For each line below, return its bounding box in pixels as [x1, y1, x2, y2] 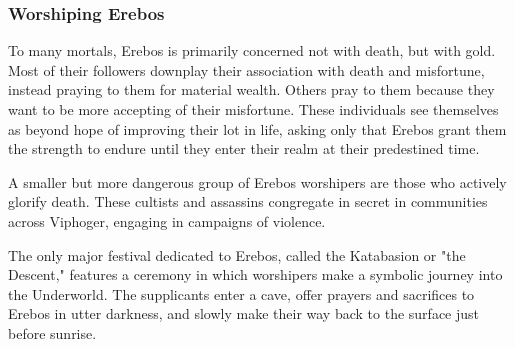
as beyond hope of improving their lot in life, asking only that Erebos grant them [8, 118, 507, 139]
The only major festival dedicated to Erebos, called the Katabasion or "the [8, 244, 466, 265]
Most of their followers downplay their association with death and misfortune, [8, 59, 485, 80]
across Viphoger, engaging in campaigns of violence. [8, 210, 326, 231]
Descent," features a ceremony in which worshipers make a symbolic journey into [8, 264, 503, 285]
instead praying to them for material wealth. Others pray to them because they [8, 79, 495, 100]
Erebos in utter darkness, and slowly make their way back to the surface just [8, 303, 480, 324]
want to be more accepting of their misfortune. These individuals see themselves [8, 99, 499, 119]
